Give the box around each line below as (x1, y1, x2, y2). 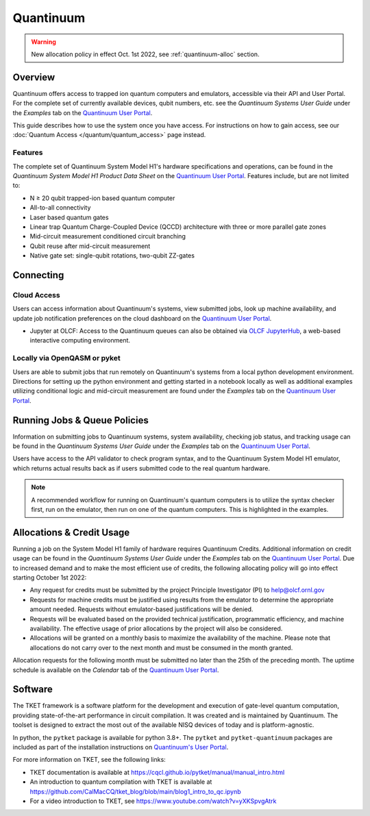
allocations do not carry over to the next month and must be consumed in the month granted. (29, 643, 293, 652)
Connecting (12, 269, 64, 281)
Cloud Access (12, 290, 61, 299)
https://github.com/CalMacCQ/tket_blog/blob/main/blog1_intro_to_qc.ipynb (29, 787, 241, 795)
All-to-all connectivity (29, 203, 91, 212)
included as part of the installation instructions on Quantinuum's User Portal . (12, 743, 229, 752)
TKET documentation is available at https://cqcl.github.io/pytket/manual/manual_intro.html (29, 768, 285, 776)
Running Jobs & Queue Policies (12, 415, 149, 426)
